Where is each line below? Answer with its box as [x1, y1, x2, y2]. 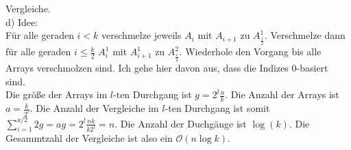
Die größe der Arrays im [5, 87, 108, 102]
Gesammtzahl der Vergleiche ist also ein [5, 131, 173, 145]
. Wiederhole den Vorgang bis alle [179, 44, 322, 59]
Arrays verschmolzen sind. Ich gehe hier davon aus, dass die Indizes [5, 61, 289, 75]
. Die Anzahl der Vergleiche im [29, 101, 159, 115]
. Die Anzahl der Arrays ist [225, 87, 339, 102]
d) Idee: [5, 14, 38, 29]
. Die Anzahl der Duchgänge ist [114, 116, 247, 130]
